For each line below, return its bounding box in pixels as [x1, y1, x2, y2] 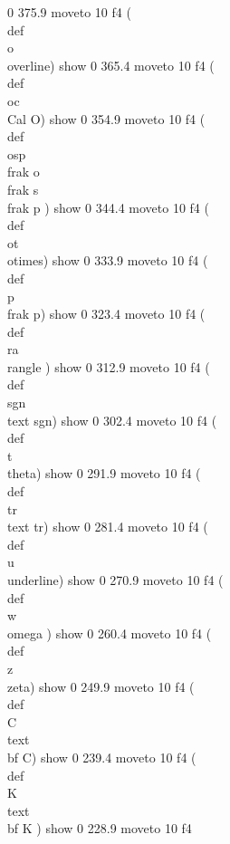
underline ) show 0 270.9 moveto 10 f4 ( [7, 571, 224, 589]
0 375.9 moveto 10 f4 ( [7, 3, 131, 21]
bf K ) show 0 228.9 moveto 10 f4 [7, 819, 192, 838]
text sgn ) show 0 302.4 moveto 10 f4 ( [7, 410, 217, 429]
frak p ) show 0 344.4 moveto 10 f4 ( [7, 197, 209, 216]
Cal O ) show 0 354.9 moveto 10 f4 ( [7, 109, 206, 128]
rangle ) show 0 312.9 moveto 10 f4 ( [7, 357, 210, 376]
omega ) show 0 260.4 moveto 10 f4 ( [7, 623, 212, 642]
